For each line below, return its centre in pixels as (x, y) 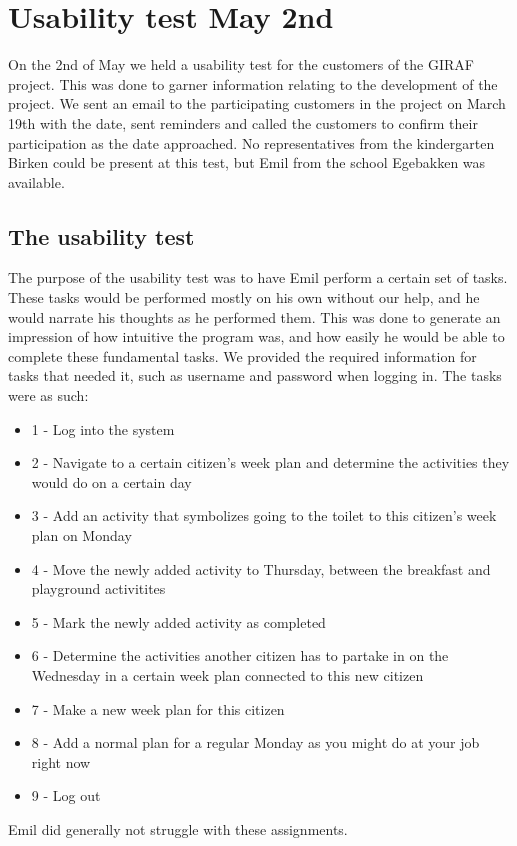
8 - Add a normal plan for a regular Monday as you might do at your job (255, 742)
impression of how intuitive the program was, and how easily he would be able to (256, 336)
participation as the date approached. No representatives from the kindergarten (251, 142)
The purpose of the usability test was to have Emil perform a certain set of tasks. (258, 277)
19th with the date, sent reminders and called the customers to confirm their (243, 122)
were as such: (48, 395)
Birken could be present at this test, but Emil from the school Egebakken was (247, 162)
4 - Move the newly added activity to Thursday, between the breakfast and (261, 568)
